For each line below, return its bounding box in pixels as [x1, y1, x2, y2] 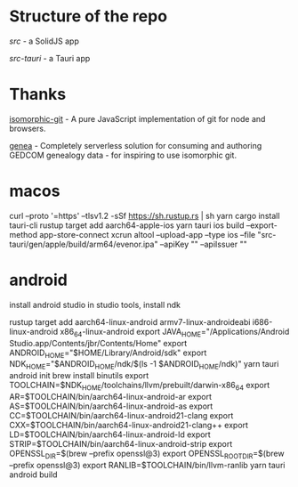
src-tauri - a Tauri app [9, 53, 91, 63]
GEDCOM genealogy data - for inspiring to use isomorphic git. [9, 150, 238, 160]
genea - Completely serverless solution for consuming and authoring [9, 140, 262, 150]
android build [9, 469, 58, 480]
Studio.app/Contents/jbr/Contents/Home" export [9, 337, 188, 348]
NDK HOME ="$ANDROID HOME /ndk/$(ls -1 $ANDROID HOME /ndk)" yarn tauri [9, 359, 279, 371]
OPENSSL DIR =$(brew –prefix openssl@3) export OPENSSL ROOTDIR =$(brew [9, 448, 285, 460]
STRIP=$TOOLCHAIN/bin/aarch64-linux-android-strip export [9, 438, 233, 449]
